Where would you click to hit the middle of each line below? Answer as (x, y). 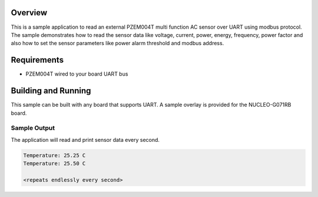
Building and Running (51, 91)
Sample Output (33, 128)
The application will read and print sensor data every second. (85, 140)
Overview (29, 13)
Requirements (37, 60)
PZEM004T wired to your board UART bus (77, 74)
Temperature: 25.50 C (54, 164)
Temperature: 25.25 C (54, 155)
